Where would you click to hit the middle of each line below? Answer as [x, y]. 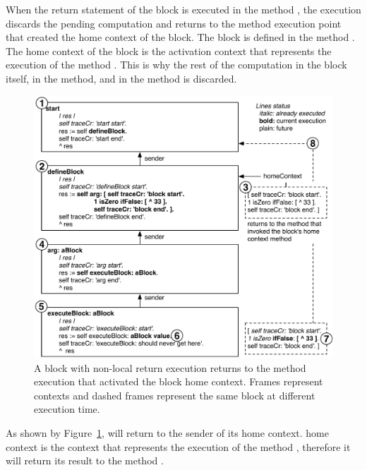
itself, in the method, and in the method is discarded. [121, 78]
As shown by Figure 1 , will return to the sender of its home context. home [167, 432]
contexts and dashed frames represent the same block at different [175, 395]
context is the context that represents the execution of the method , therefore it [178, 446]
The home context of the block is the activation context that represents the [169, 50]
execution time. [67, 409]
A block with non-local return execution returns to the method [170, 367]
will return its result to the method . [85, 460]
